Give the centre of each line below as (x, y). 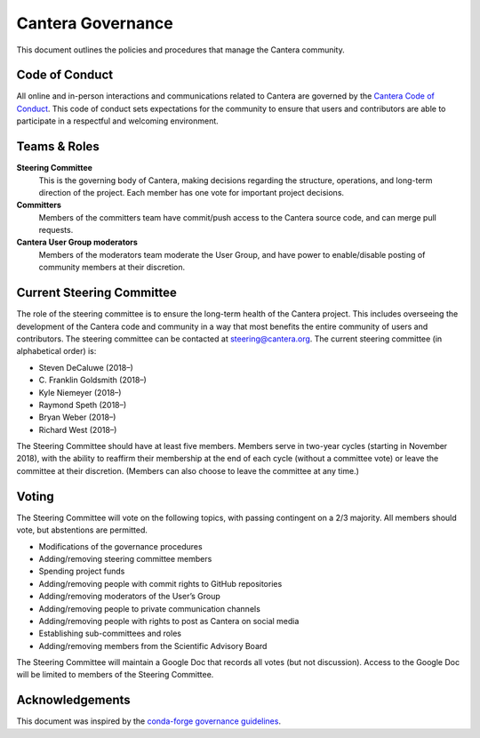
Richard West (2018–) (78, 429)
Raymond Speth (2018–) (83, 405)
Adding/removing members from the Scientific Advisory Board (153, 646)
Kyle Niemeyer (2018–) (80, 392)
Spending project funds (82, 571)
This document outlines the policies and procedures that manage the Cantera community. (181, 50)
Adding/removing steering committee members (125, 558)
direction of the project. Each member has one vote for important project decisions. (192, 192)
